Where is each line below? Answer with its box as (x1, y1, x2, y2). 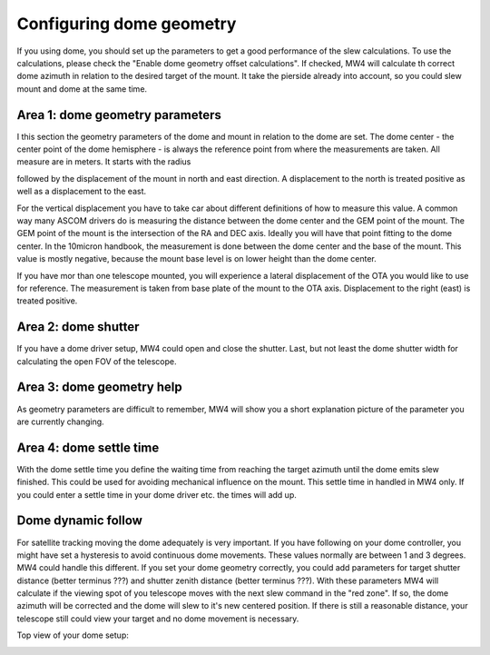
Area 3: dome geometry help (16, 380, 182, 395)
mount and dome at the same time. (16, 83, 148, 94)
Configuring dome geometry (16, 14, 237, 34)
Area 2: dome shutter (16, 319, 140, 335)
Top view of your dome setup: (16, 630, 129, 640)
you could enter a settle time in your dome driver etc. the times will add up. (16, 489, 297, 500)
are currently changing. (16, 416, 104, 427)
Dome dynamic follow (16, 513, 142, 529)
